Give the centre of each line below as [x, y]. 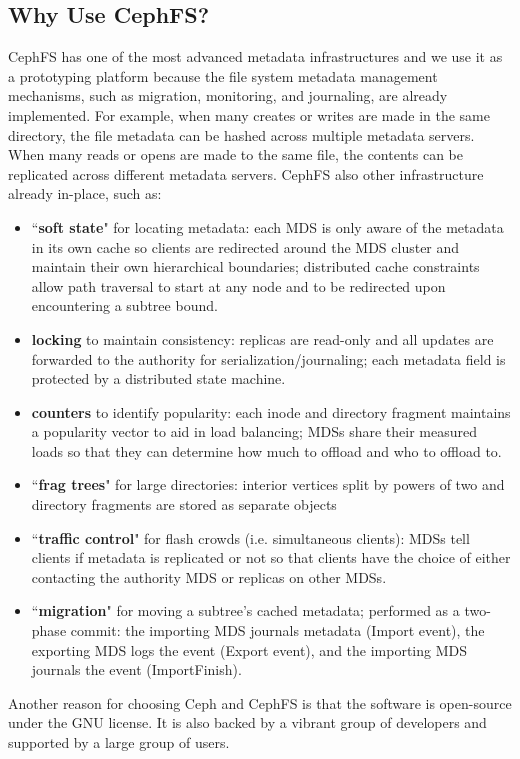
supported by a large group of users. [119, 742]
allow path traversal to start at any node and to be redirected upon [238, 285]
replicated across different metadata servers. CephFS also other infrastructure [246, 173]
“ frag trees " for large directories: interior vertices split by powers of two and [268, 484]
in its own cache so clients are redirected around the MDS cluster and [245, 246]
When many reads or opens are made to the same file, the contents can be [235, 154]
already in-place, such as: [85, 193]
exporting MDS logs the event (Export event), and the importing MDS [249, 649]
